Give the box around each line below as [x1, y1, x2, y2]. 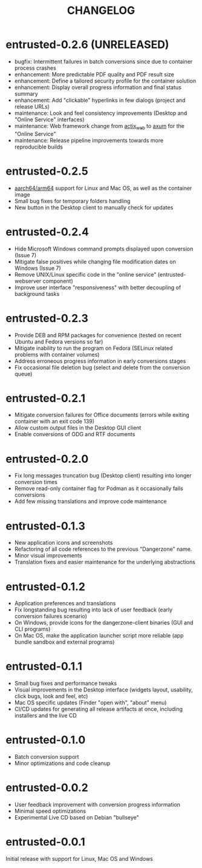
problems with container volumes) [14, 351, 100, 358]
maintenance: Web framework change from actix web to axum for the [14, 122, 185, 131]
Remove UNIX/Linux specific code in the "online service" [14, 271, 157, 278]
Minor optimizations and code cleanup [14, 759, 111, 767]
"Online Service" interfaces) [14, 116, 85, 123]
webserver [14, 277, 42, 284]
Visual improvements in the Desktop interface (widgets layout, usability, [14, 686, 193, 693]
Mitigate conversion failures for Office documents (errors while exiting [14, 411, 190, 419]
